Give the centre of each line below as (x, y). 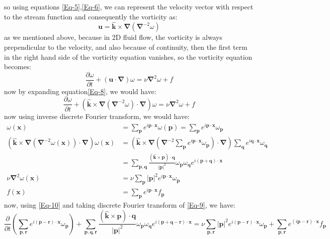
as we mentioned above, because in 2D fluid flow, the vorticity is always (113, 37)
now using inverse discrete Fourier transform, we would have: (97, 116)
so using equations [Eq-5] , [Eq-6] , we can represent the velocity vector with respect (129, 6)
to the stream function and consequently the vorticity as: (91, 16)
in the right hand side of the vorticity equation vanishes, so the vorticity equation (128, 57)
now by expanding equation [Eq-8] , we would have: (80, 91)
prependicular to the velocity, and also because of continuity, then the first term (126, 47)
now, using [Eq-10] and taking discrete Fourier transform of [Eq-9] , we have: (120, 204)
